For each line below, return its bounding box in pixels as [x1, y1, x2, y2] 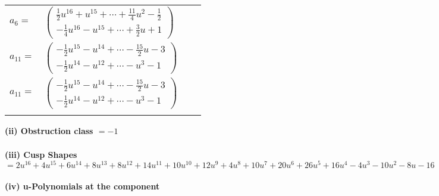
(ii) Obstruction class [5, 125, 93, 137]
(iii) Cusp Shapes [5, 148, 77, 160]
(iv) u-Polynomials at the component [5, 179, 160, 192]
